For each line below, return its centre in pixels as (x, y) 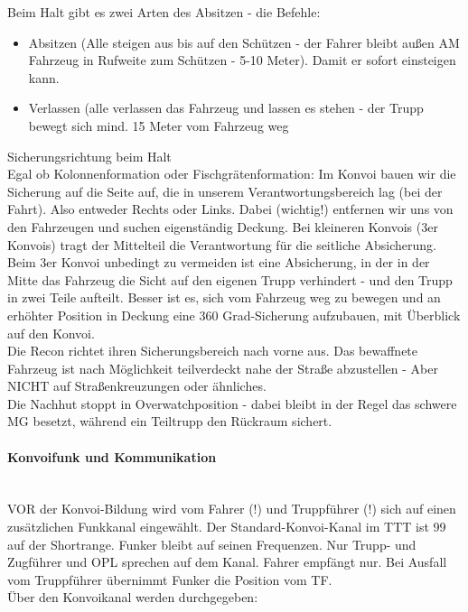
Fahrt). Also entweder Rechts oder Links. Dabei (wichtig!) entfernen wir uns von (230, 209)
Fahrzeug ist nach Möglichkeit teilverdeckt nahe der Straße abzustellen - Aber (223, 368)
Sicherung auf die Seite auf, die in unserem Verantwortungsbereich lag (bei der (225, 191)
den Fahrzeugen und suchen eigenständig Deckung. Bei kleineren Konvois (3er (223, 226)
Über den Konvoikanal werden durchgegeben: (133, 597)
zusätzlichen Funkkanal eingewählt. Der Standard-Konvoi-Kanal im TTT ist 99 (227, 527)
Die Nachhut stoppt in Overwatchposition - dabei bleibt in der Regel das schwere (232, 403)
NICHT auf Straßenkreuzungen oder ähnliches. (137, 386)
